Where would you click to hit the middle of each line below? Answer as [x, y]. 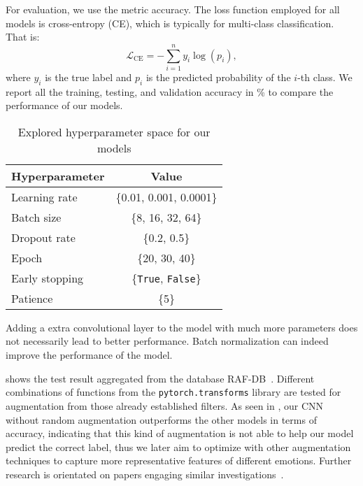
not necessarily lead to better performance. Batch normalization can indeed [167, 341]
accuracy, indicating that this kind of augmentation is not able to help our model [180, 433]
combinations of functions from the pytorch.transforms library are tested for [173, 392]
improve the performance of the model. [89, 355]
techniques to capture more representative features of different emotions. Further [179, 460]
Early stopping [48, 278]
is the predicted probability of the [218, 77]
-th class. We [325, 77]
